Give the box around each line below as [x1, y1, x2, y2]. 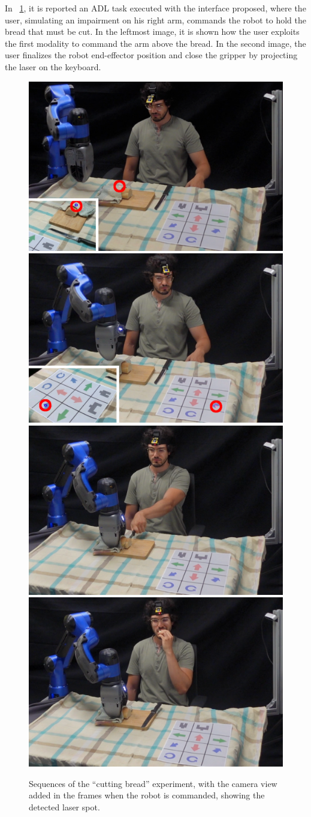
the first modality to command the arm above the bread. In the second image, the [5, 37, 306, 49]
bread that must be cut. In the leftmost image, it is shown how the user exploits [5, 25, 300, 38]
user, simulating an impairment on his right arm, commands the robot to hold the [5, 13, 306, 26]
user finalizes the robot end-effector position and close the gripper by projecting [5, 49, 298, 61]
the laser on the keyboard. [5, 60, 101, 73]
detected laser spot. [29, 801, 100, 813]
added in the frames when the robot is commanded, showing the [29, 789, 265, 801]
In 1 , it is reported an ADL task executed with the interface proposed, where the [5, 2, 306, 14]
